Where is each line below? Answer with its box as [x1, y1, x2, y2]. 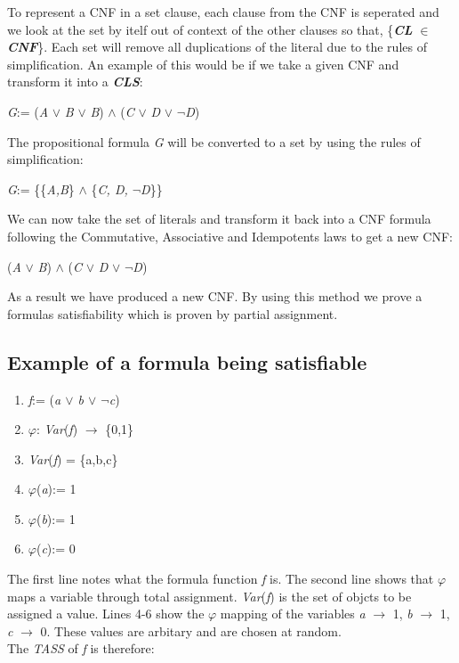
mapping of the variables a [220, 604, 366, 623]
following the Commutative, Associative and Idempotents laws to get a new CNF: [7, 226, 453, 245]
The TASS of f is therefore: [7, 639, 155, 658]
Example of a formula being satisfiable [7, 348, 367, 375]
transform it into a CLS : [7, 72, 143, 91]
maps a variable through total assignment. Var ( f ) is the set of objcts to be [7, 586, 412, 605]
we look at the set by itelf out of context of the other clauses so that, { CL [7, 20, 413, 38]
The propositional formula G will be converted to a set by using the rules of [7, 132, 421, 151]
